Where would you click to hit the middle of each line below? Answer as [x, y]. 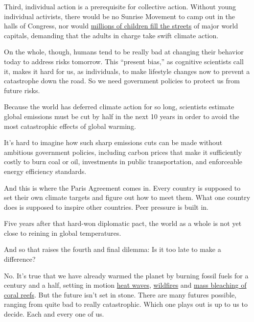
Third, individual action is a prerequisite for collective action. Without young [120, 6]
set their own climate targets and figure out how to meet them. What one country [127, 197]
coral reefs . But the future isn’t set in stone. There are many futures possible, [120, 294]
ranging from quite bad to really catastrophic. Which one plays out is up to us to [126, 304]
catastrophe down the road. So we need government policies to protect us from [122, 81]
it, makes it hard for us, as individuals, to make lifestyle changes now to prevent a [127, 71]
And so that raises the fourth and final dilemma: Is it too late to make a [113, 249]
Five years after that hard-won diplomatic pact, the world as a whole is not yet [123, 223]
